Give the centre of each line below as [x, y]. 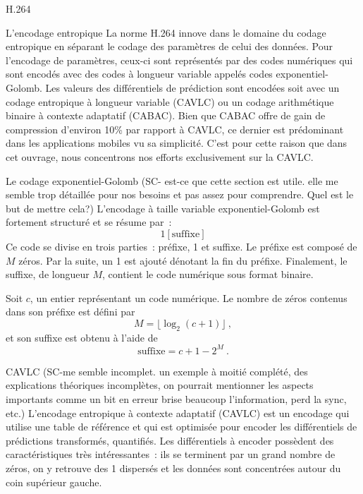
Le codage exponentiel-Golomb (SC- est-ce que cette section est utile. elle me [172, 180]
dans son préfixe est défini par [70, 312]
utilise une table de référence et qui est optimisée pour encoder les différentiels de [181, 427]
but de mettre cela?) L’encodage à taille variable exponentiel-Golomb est [163, 208]
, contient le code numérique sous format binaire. [208, 274]
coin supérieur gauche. [54, 482]
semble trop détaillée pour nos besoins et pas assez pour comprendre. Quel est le [180, 194]
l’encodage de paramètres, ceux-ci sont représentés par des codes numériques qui [179, 60]
